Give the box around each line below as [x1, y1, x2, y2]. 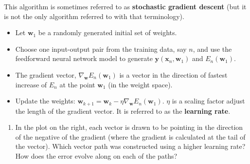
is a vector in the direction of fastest [119, 69, 228, 80]
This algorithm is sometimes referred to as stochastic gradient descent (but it [4, 1, 247, 11]
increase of [15, 79, 47, 89]
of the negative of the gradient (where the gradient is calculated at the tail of [15, 131, 246, 142]
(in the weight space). [108, 79, 173, 89]
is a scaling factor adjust [172, 96, 245, 106]
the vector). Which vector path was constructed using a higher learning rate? [15, 141, 246, 151]
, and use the [193, 43, 232, 54]
